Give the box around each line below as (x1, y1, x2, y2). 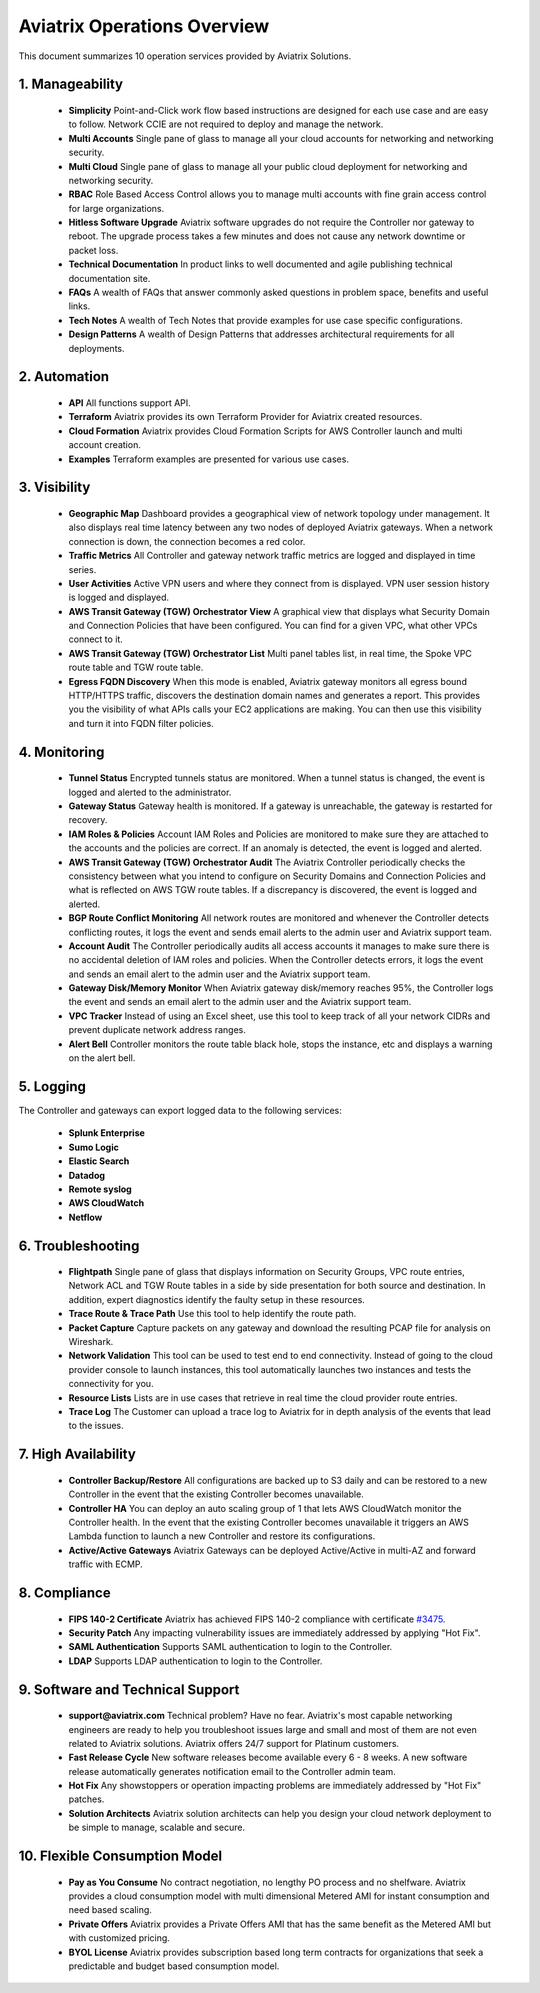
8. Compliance (18, 1584, 111, 1601)
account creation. (68, 439, 142, 451)
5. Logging (18, 1078, 87, 1095)
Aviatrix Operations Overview (18, 15, 270, 37)
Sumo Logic (68, 1141, 119, 1153)
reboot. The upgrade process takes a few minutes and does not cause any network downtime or (68, 230, 466, 242)
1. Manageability (18, 76, 124, 93)
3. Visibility (18, 479, 91, 496)
